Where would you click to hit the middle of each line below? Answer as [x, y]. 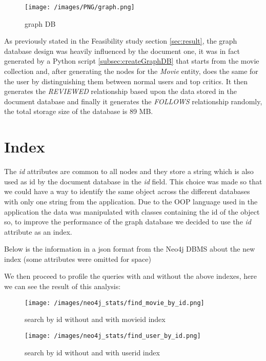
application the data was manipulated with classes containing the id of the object [132, 211]
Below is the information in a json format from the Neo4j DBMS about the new [130, 249]
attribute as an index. [38, 231]
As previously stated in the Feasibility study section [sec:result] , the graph [121, 41]
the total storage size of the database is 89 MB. [79, 111]
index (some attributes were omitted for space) [78, 259]
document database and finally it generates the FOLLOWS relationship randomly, [133, 101]
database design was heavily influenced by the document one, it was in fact [122, 51]
